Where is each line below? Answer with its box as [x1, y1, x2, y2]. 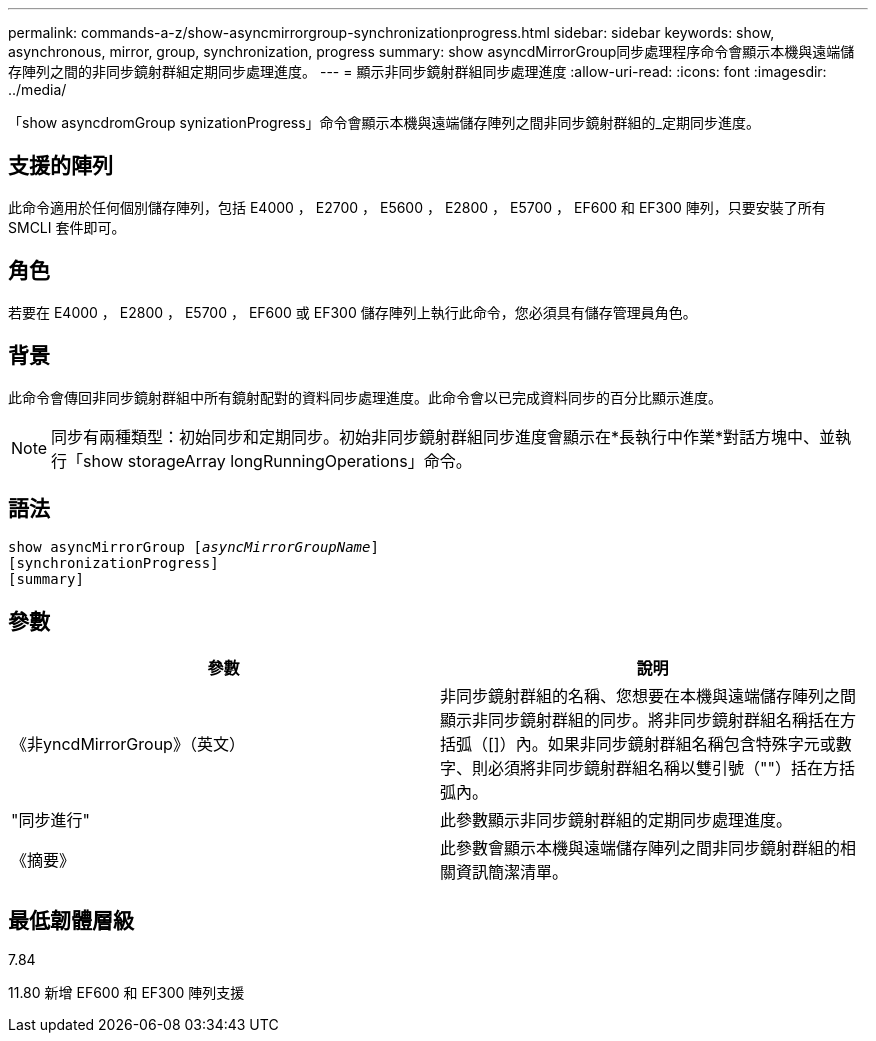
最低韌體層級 [8, 907, 134, 933]
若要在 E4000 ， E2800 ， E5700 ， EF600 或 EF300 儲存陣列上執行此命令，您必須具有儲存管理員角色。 [8, 303, 697, 321]
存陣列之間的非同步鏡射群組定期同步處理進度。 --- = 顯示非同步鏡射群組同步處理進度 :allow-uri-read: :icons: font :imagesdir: [8, 63, 827, 80]
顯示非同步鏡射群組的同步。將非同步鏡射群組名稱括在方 [440, 710, 857, 731]
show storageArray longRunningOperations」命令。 [83, 450, 472, 471]
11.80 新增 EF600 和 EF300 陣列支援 [8, 984, 245, 1002]
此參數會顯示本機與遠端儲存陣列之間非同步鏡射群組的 [440, 838, 841, 859]
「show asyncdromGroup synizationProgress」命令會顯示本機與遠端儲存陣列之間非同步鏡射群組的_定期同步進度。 [8, 114, 760, 131]
